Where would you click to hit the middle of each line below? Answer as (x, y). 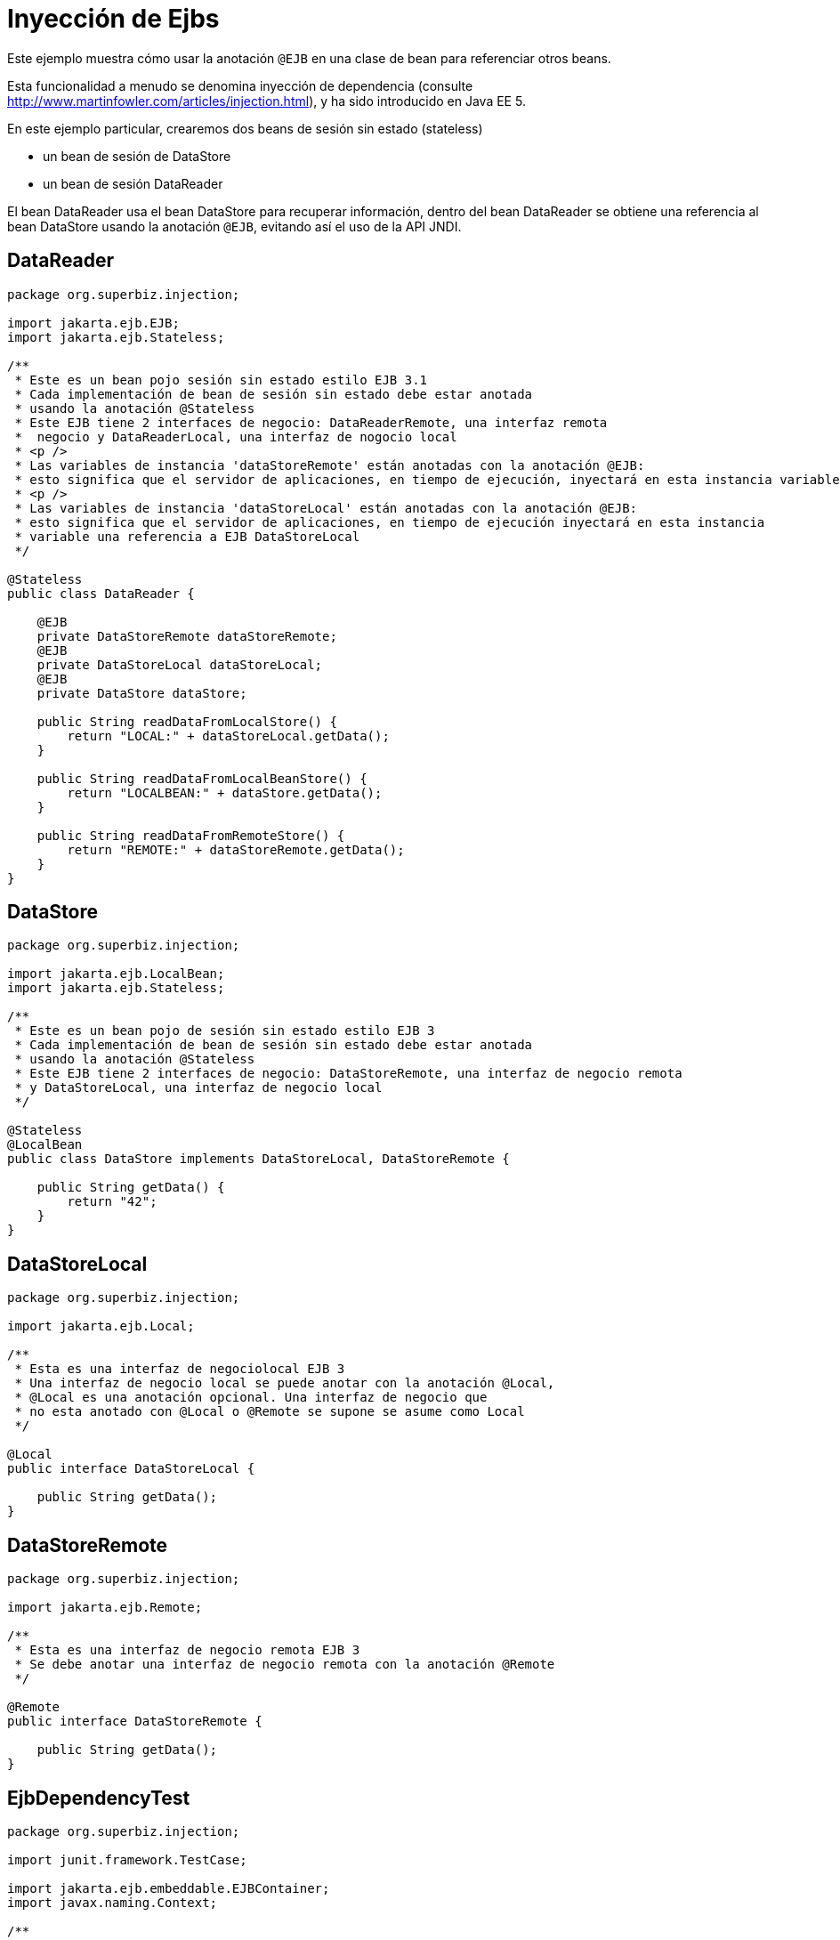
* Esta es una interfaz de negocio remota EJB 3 (187, 1650)
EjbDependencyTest (99, 1798)
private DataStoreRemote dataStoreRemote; (187, 636)
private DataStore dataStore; (142, 693)
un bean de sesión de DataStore (137, 156)
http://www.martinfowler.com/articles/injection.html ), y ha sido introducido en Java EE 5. (267, 101)
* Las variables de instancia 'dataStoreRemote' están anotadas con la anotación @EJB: (330, 465)
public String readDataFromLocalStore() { (187, 721)
